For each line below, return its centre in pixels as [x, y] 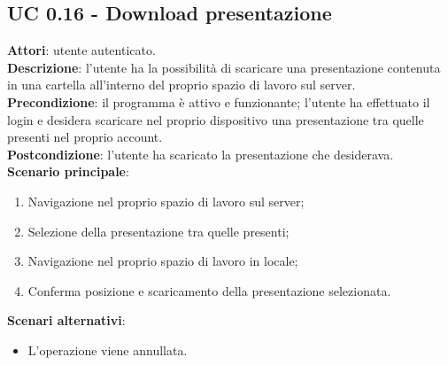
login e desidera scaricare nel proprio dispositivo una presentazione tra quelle [216, 119]
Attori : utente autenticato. [81, 50]
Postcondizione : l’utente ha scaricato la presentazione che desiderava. [201, 154]
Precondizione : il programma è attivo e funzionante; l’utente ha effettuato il [219, 101]
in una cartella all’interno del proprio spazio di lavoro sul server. [182, 85]
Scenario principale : [68, 171]
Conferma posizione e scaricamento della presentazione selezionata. [209, 290]
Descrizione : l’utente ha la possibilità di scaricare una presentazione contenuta [224, 67]
